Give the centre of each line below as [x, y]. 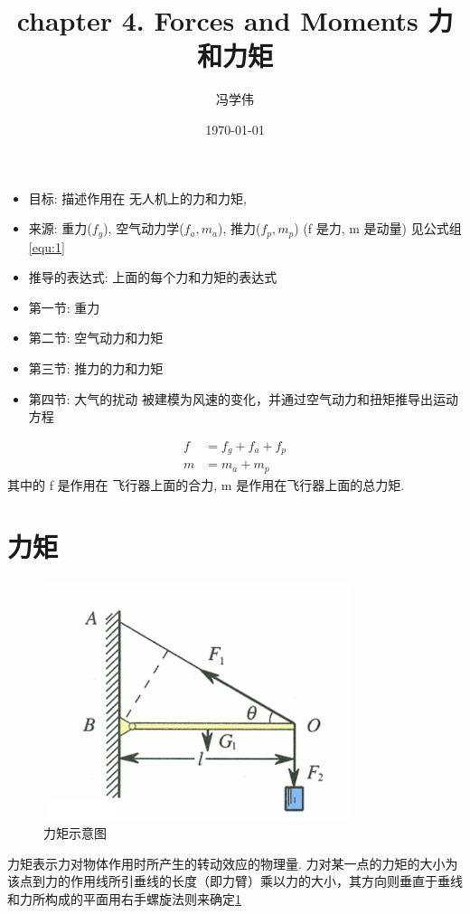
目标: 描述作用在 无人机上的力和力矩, [137, 198]
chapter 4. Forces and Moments [217, 20]
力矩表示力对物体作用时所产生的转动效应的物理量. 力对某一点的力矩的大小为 [233, 863]
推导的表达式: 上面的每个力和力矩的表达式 [153, 277]
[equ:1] [47, 246]
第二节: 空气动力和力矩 [96, 338]
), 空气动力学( [144, 228]
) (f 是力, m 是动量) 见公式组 [378, 228]
